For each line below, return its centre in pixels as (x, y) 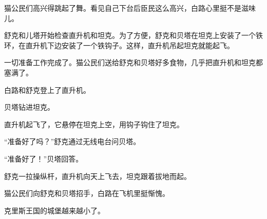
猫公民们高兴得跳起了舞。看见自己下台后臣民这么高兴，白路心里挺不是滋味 (130, 8)
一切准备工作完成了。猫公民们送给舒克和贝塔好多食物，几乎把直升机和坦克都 (133, 62)
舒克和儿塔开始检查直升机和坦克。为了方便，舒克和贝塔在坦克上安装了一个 (130, 35)
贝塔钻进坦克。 (29, 107)
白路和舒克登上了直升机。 (47, 89)
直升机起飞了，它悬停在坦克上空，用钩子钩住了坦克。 (94, 124)
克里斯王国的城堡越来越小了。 (54, 210)
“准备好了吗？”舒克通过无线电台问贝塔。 (72, 141)
